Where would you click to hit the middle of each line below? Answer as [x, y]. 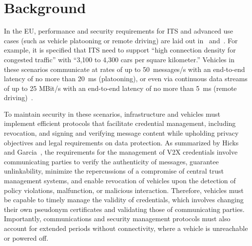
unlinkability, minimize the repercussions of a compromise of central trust [114, 171]
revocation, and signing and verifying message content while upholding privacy [121, 133]
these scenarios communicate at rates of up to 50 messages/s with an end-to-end [125, 69]
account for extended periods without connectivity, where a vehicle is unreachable [126, 228]
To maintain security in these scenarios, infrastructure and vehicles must [112, 114]
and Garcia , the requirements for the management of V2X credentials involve [121, 152]
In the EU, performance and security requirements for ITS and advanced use [119, 31]
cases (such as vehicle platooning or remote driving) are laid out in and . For [121, 40]
